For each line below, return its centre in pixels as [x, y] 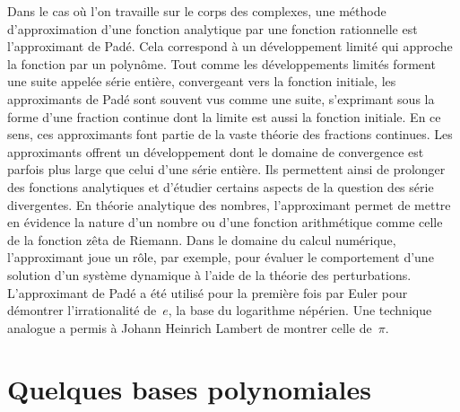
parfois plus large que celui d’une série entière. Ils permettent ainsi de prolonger [226, 169]
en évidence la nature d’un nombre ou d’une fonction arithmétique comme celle [225, 222]
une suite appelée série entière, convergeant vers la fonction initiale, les [202, 81]
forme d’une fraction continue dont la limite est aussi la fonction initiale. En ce [224, 116]
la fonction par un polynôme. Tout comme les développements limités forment [221, 63]
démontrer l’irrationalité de [82, 310]
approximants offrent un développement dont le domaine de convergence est [216, 151]
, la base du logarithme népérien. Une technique [300, 310]
